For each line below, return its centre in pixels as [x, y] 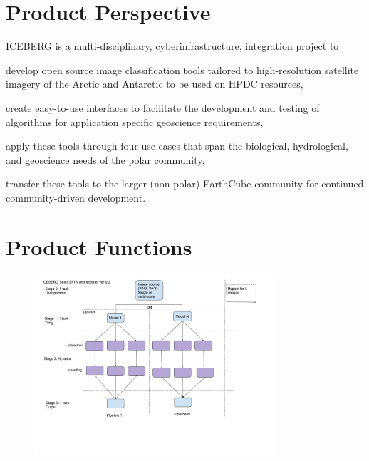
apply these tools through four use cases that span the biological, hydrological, [177, 146]
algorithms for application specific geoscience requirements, [135, 121]
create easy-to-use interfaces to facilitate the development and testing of [163, 107]
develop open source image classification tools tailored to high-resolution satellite [182, 69]
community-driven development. [76, 197]
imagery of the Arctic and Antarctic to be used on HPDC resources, [155, 84]
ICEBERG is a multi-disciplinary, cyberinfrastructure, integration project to [172, 46]
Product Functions [99, 246]
